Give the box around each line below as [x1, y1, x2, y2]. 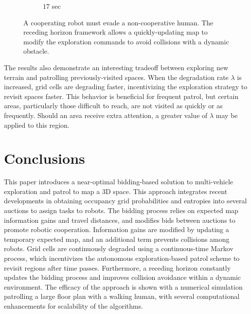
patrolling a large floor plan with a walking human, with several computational [4, 291, 240, 301]
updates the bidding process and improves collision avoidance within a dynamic [4, 272, 241, 282]
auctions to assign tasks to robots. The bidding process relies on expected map [4, 205, 238, 216]
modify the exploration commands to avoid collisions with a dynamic [23, 36, 229, 46]
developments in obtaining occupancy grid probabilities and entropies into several [4, 196, 247, 206]
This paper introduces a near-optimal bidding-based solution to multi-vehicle [4, 177, 233, 187]
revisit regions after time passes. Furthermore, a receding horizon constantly [4, 262, 231, 273]
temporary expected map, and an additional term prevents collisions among [4, 234, 230, 244]
